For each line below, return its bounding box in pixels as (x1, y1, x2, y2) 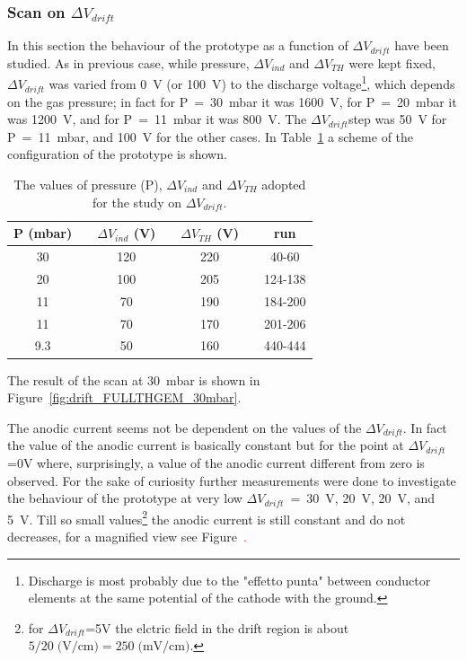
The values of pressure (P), (13, 175, 163, 194)
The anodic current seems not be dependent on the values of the (7, 418, 362, 436)
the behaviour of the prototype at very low (7, 489, 242, 507)
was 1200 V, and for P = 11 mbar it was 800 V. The (7, 110, 307, 128)
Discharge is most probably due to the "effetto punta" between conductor (28, 570, 431, 589)
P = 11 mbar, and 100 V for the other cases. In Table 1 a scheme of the (7, 127, 414, 145)
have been (394, 36, 449, 55)
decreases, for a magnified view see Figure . (7, 526, 247, 545)
